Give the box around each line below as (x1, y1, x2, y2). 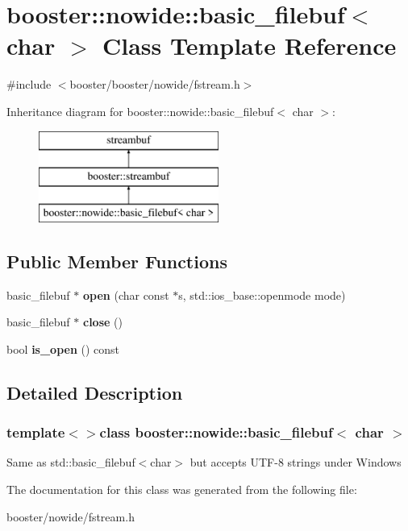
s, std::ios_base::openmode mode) (178, 286, 346, 303)
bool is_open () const (6, 340, 120, 357)
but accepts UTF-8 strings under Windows (189, 454, 402, 471)
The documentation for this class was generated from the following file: (6, 481, 357, 498)
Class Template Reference (102, 29, 397, 62)
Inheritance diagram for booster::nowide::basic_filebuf (6, 102, 274, 119)
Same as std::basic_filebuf (6, 454, 135, 471)
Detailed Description (6, 380, 183, 404)
